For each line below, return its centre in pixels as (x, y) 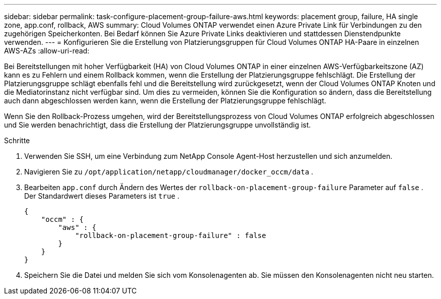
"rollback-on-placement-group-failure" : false (171, 235)
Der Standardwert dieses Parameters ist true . (102, 196)
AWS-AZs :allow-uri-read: (47, 51)
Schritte (17, 140)
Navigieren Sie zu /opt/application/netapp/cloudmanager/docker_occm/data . (169, 172)
